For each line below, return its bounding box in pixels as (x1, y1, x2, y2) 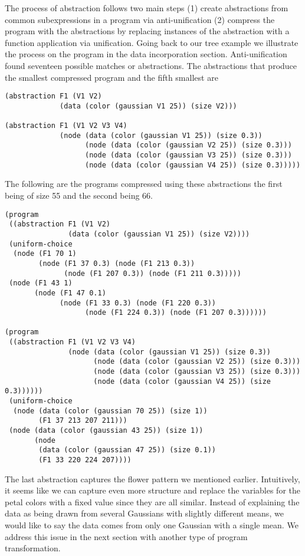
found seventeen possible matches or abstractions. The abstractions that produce (5, 59, 297, 71)
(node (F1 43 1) (9, 279, 73, 288)
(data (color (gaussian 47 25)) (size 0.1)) (38, 446, 216, 455)
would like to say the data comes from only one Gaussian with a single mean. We (5, 519, 299, 531)
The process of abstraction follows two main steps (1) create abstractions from (5, 2, 288, 14)
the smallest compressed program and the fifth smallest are (5, 71, 218, 83)
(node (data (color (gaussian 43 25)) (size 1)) (9, 426, 204, 435)
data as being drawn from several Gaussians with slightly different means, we (5, 507, 284, 519)
